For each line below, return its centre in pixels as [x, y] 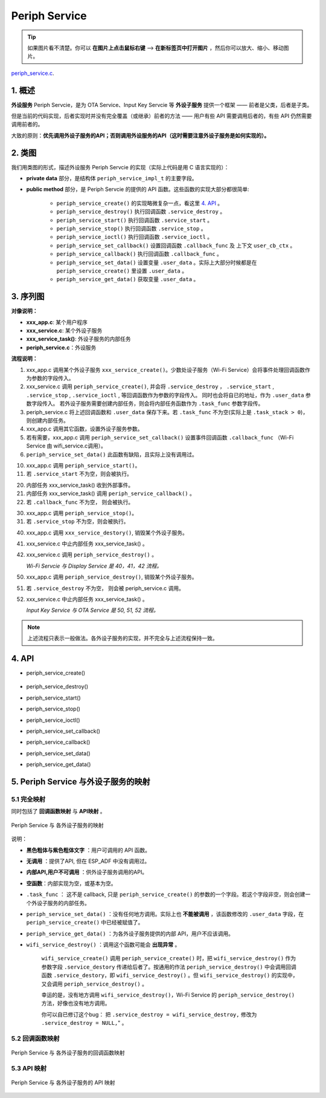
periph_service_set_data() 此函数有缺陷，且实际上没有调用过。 [112, 454]
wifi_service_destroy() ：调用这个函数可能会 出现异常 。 [103, 945]
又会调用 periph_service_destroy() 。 [94, 984]
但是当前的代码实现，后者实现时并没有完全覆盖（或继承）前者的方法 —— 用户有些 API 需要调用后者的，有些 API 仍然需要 [161, 116]
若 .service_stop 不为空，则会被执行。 [78, 521]
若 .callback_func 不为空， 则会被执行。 [80, 502]
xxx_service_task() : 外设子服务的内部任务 [78, 339]
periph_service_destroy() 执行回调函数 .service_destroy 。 [141, 212]
